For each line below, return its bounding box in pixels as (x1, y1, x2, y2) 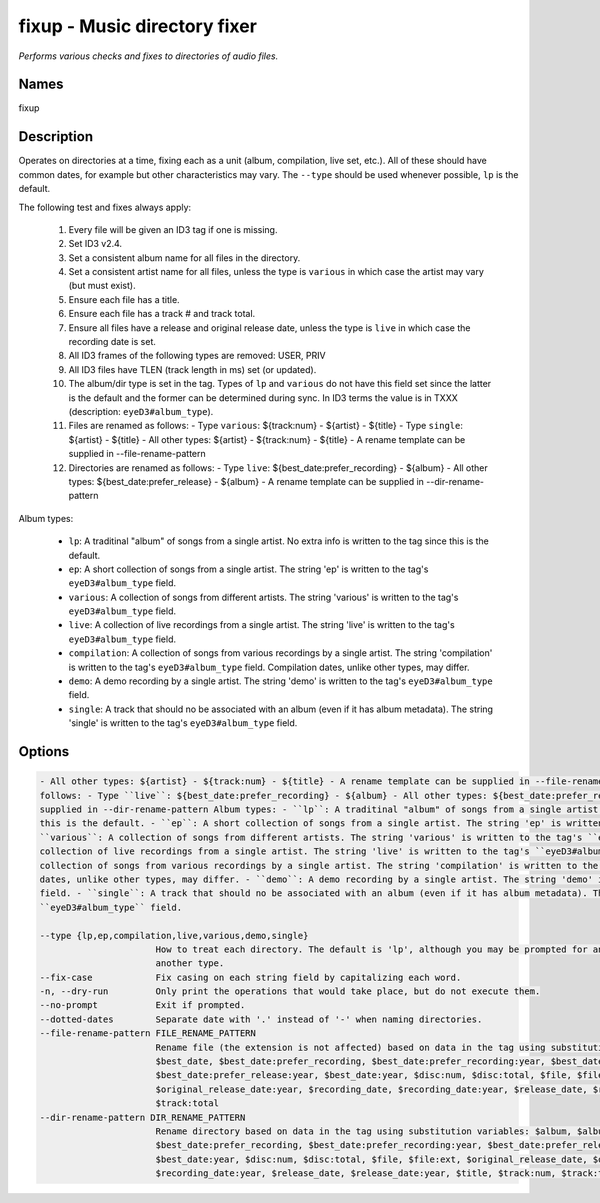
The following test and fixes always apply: (18, 201, 192, 213)
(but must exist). (68, 280, 136, 292)
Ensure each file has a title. (68, 293, 180, 305)
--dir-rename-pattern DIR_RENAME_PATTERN (39, 1111, 246, 1123)
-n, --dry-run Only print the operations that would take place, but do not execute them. (39, 986, 541, 997)
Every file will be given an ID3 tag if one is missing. (68, 223, 278, 235)
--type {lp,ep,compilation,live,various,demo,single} (39, 930, 309, 941)
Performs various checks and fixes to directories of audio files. (18, 50, 279, 62)
